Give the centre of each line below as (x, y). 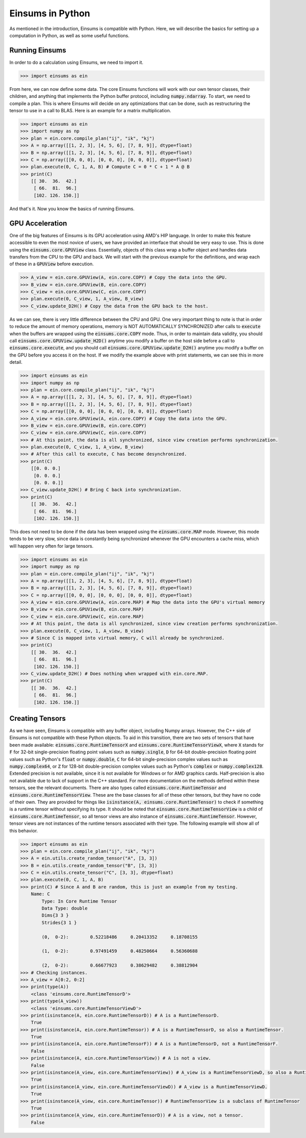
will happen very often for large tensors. (52, 546)
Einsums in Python (50, 13)
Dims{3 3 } (55, 915)
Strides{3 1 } (59, 922)
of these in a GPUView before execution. (52, 264)
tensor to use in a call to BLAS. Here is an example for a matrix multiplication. (90, 110)
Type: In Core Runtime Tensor (79, 901)
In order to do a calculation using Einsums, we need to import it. (76, 62)
